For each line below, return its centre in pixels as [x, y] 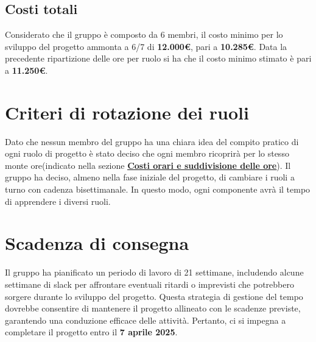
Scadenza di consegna [97, 243]
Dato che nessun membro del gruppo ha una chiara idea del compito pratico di [152, 141]
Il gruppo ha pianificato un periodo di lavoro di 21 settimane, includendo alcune [154, 272]
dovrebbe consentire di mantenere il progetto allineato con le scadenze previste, [153, 308]
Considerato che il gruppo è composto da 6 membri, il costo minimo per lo [144, 34]
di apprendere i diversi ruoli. [58, 201]
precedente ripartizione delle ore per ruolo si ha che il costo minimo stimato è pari [158, 58]
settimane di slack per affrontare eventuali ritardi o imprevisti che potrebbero [149, 284]
